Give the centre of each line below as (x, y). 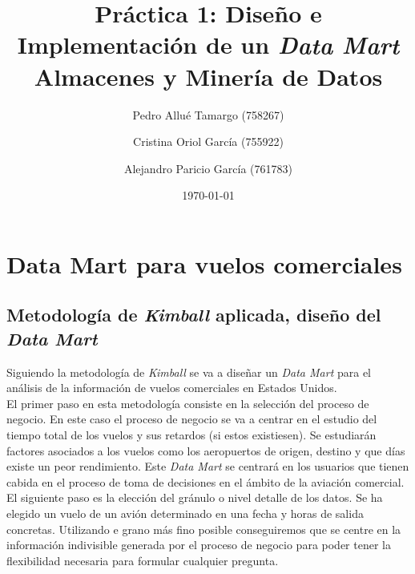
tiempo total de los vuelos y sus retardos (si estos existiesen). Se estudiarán (191, 435)
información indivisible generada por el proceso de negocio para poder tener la (199, 545)
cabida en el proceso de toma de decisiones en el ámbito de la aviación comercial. (205, 481)
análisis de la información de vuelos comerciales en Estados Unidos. (172, 388)
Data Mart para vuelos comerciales (204, 263)
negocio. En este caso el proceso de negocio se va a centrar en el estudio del (192, 419)
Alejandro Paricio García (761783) (208, 168)
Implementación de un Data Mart (208, 45)
